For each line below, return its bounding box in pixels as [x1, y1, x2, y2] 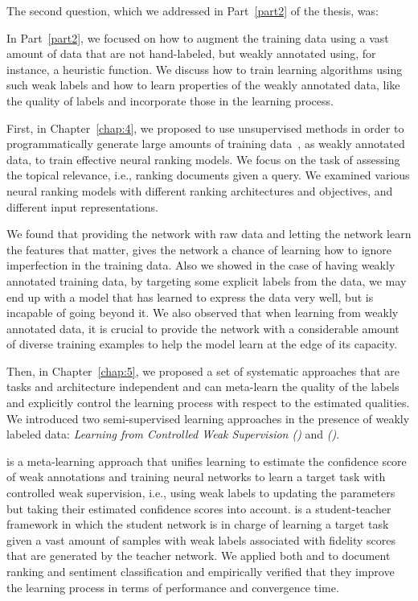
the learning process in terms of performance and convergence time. [6, 578, 339, 595]
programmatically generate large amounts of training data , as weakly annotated [6, 135, 405, 152]
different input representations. [6, 198, 158, 215]
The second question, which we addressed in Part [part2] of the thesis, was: [6, 2, 379, 19]
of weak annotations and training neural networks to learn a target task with [6, 468, 386, 485]
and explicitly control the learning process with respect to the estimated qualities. [6, 394, 410, 411]
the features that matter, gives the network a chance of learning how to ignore [6, 241, 392, 257]
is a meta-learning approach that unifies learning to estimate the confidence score [6, 452, 407, 469]
